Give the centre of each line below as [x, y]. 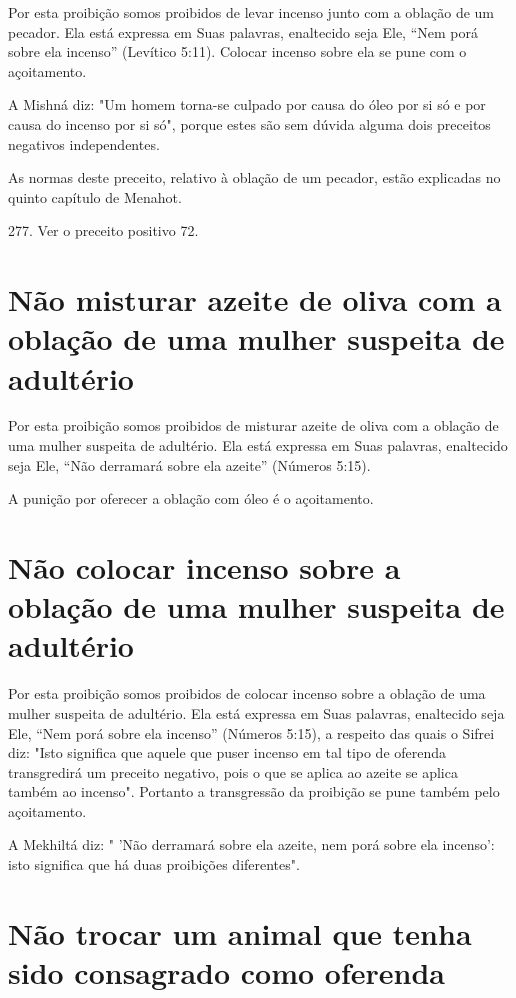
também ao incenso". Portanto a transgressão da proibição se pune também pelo [254, 791]
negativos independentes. [84, 143]
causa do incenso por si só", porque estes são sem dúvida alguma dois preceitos [249, 123]
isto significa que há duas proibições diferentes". [154, 864]
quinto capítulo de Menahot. [95, 196]
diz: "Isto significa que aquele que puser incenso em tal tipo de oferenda [227, 752]
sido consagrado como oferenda [226, 972]
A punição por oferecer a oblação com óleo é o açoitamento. [191, 498]
